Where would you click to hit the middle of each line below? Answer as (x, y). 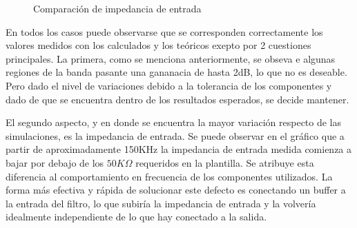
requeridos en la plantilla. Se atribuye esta (225, 162)
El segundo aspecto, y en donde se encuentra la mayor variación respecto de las (174, 122)
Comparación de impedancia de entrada (117, 8)
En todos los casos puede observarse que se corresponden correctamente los (164, 31)
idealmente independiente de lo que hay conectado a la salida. (136, 217)
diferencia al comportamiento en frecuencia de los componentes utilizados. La (169, 176)
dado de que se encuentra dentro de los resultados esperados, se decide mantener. (177, 99)
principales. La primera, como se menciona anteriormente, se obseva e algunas (171, 58)
